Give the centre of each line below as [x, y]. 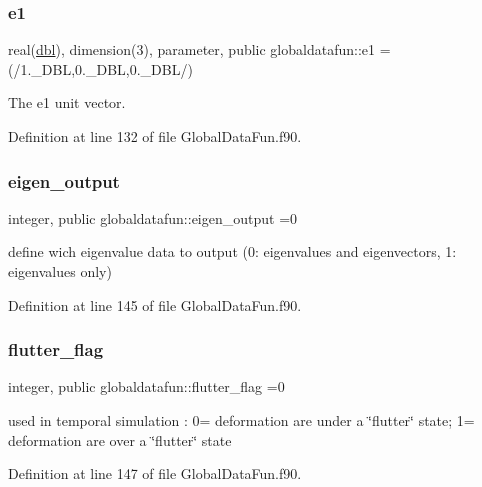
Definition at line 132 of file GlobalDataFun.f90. [155, 136]
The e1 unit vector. [67, 102]
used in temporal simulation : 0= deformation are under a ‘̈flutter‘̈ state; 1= [241, 420]
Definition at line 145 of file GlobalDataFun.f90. [155, 304]
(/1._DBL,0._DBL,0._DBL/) [100, 68]
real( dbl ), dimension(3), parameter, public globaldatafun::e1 [192, 49]
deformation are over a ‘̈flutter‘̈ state [120, 439]
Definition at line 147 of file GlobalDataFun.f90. [155, 473]
